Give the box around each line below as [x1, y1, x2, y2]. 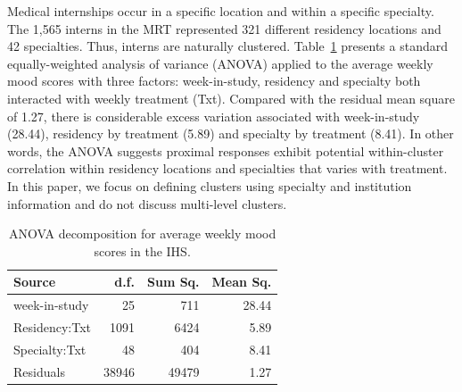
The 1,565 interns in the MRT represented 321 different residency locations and [7, 19, 441, 38]
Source [13, 272, 56, 291]
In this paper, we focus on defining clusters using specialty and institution [7, 176, 412, 195]
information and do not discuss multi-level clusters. [7, 194, 287, 213]
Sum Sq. [147, 272, 200, 291]
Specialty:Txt [13, 339, 87, 358]
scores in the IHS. [94, 241, 191, 260]
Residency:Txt [13, 318, 91, 336]
